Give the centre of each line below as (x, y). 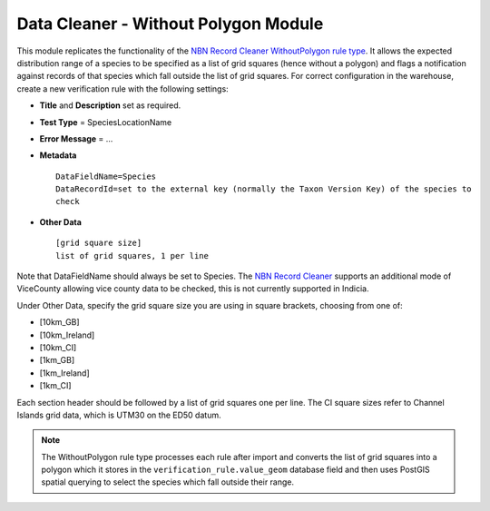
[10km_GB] (60, 322)
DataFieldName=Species (106, 176)
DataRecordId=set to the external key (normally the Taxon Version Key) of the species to (264, 189)
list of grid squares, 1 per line (132, 255)
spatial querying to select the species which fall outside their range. (168, 482)
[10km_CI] (58, 347)
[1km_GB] (57, 360)
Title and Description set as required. (110, 105)
